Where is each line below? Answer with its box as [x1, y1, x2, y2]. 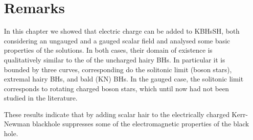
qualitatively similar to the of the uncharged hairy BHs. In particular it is [4, 54, 225, 64]
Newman [4, 119, 30, 129]
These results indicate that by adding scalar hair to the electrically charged [4, 109, 230, 119]
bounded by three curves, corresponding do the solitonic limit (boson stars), [4, 64, 232, 74]
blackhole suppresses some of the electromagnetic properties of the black [32, 119, 249, 129]
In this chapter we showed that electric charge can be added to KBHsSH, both [4, 26, 240, 36]
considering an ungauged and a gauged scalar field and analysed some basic [4, 35, 230, 45]
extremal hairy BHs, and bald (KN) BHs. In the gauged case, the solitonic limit [4, 74, 244, 84]
